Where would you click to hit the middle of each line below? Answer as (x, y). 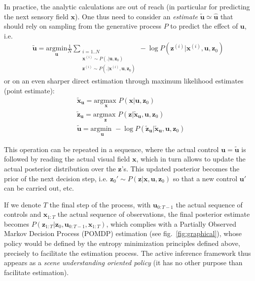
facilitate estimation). (36, 272)
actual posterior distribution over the (60, 168)
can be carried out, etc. (39, 188)
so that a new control (205, 178)
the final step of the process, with (100, 204)
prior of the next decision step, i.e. (56, 178)
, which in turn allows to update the (191, 159)
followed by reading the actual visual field (67, 159)
